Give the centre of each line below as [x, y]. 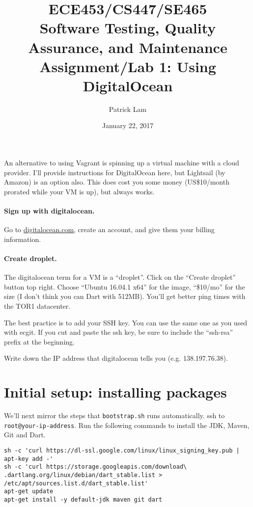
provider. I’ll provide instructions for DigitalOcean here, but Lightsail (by [115, 172]
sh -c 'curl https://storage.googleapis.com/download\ [96, 467]
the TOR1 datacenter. [37, 306]
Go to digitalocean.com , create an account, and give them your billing [109, 229]
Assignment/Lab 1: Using [128, 66]
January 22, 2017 [128, 125]
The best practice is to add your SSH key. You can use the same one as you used [126, 322]
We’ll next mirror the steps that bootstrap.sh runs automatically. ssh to [114, 415]
